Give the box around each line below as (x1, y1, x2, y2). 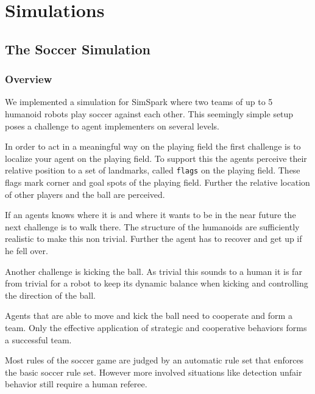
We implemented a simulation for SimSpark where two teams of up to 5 (5, 95, 273, 108)
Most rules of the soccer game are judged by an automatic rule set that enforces (5, 354, 304, 367)
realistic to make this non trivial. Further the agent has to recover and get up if (5, 232, 302, 245)
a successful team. (5, 333, 72, 346)
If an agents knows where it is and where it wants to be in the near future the (5, 208, 296, 221)
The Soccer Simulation (5, 39, 151, 58)
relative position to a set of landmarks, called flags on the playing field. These (5, 164, 300, 177)
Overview (5, 71, 52, 87)
